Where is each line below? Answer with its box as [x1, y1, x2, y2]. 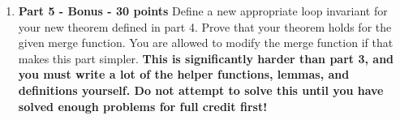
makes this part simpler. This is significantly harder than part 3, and [18, 49, 394, 66]
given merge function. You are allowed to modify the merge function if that [18, 34, 394, 51]
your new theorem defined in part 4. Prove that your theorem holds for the [18, 18, 392, 35]
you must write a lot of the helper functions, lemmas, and [18, 66, 350, 83]
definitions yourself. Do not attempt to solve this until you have [18, 81, 384, 98]
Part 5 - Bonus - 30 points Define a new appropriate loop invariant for [18, 2, 388, 19]
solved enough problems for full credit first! [18, 97, 268, 114]
